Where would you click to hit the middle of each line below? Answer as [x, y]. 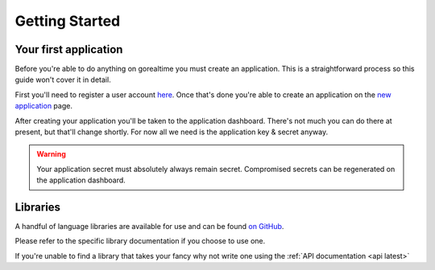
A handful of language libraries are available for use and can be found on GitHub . [149, 227]
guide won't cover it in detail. [63, 80]
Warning [51, 154]
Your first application [69, 49]
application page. [43, 106]
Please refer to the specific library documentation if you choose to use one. [140, 241]
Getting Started [68, 21]
